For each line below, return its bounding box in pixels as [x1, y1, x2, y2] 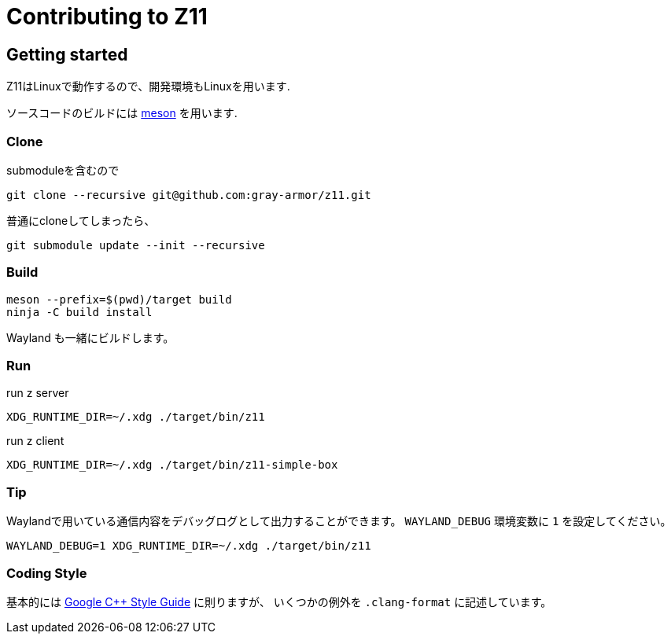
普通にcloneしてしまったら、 [6, 213, 156, 227]
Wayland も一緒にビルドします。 [6, 330, 175, 344]
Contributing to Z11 [6, 3, 208, 30]
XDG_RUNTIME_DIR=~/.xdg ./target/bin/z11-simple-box [6, 458, 338, 472]
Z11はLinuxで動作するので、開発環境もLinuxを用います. [6, 79, 290, 94]
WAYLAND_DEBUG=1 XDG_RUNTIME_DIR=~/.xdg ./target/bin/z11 [6, 539, 371, 553]
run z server [6, 386, 69, 400]
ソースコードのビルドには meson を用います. [6, 106, 238, 120]
